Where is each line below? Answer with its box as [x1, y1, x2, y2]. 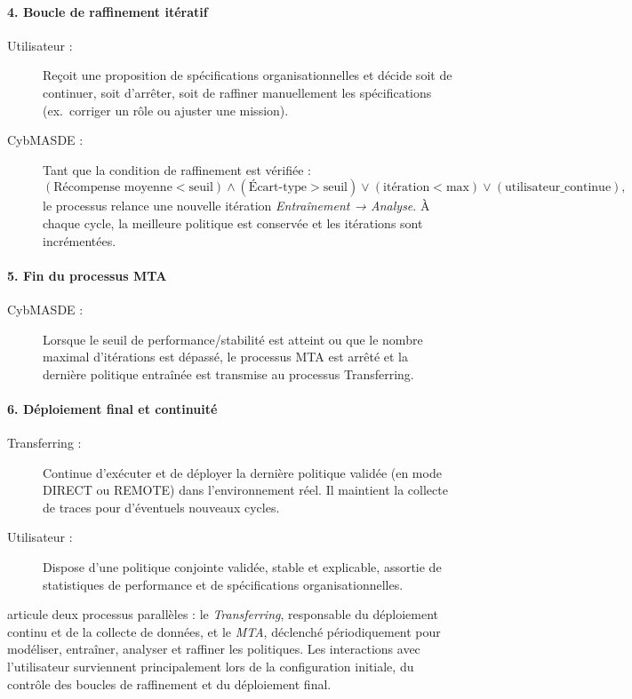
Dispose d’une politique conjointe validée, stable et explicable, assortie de [43, 558, 442, 576]
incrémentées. [43, 231, 116, 250]
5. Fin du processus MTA [7, 266, 167, 284]
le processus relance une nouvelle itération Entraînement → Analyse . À [43, 196, 430, 215]
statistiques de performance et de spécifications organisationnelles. [43, 575, 404, 593]
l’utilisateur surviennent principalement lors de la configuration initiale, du [7, 657, 414, 676]
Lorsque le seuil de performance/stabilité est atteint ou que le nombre [43, 330, 423, 348]
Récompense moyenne [53, 181, 172, 195]
